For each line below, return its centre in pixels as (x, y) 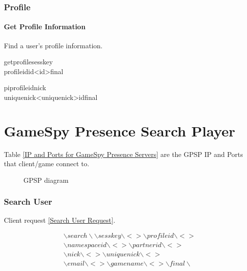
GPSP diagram (46, 180)
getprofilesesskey (29, 62)
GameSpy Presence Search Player (120, 130)
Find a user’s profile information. (53, 45)
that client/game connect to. (47, 164)
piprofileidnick (25, 87)
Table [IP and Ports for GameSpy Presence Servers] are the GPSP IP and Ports (123, 154)
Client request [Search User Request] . (60, 220)
